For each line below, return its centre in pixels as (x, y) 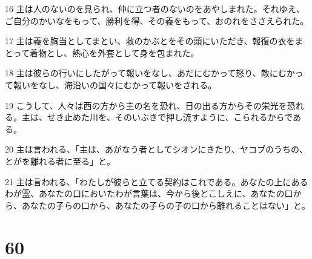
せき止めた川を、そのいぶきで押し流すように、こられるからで (170, 117)
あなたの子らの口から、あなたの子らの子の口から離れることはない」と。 (166, 205)
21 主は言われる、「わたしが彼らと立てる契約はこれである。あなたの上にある (157, 181)
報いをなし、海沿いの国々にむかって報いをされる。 (115, 84)
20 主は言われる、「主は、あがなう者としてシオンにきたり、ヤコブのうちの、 (156, 149)
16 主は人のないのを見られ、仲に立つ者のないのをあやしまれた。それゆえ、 (155, 8)
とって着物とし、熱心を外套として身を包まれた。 (102, 52)
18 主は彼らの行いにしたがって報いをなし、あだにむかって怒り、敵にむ (146, 73)
